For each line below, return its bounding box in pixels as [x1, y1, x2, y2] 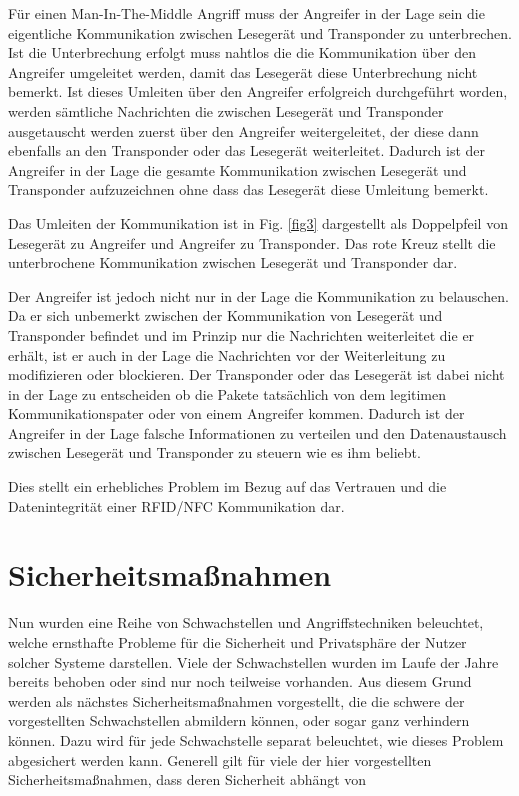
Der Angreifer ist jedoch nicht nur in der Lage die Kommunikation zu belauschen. [8, 285, 509, 306]
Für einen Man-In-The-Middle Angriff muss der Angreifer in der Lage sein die [8, 3, 485, 23]
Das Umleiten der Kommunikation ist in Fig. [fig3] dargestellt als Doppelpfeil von [8, 212, 508, 233]
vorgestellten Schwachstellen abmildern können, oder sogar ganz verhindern [8, 710, 470, 731]
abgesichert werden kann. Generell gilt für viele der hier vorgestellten [8, 749, 432, 770]
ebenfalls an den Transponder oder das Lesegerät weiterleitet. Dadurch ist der [8, 140, 486, 161]
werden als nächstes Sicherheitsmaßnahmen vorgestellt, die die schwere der [8, 690, 465, 711]
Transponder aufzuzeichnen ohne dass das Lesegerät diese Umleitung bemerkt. [8, 179, 489, 200]
